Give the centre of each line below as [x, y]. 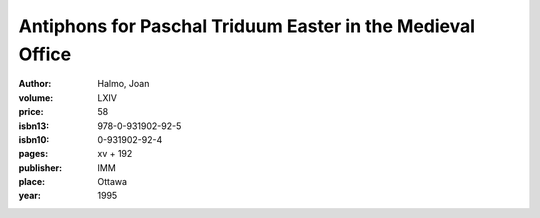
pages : [33, 154]
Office [45, 54]
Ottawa [112, 182]
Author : [35, 84]
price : [31, 112]
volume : [36, 97]
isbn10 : [34, 139]
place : [32, 182]
